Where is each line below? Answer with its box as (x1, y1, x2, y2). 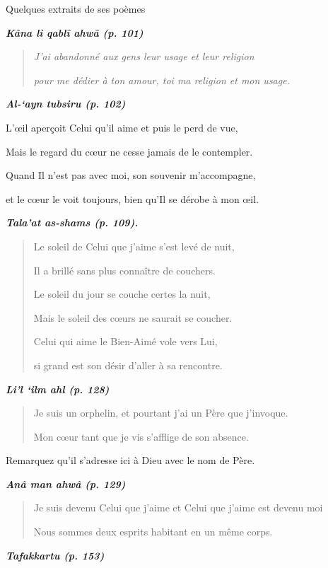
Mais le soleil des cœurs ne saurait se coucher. (33, 310, 233, 325)
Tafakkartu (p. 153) (6, 547, 105, 562)
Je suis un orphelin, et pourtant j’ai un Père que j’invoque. (33, 405, 288, 420)
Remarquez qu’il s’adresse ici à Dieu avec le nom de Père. (6, 453, 255, 468)
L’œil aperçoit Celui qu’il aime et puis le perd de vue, (6, 120, 238, 134)
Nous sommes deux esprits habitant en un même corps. (33, 524, 273, 539)
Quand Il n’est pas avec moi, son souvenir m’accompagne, (6, 168, 256, 182)
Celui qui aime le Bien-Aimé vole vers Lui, (33, 334, 218, 349)
